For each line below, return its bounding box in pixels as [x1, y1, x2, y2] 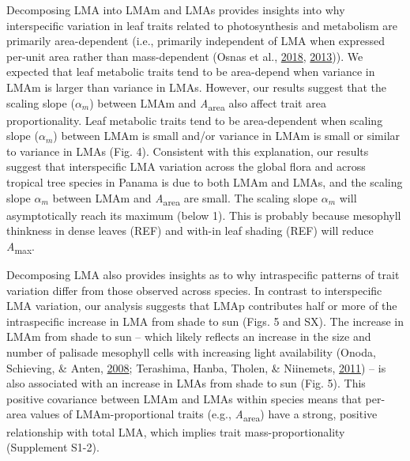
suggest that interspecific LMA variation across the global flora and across [6, 158, 366, 175]
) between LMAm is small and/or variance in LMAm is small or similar [53, 127, 401, 144]
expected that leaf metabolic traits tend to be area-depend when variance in [6, 63, 375, 80]
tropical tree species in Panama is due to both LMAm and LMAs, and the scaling [6, 174, 403, 191]
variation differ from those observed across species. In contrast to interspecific [6, 282, 382, 298]
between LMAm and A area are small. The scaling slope [52, 189, 318, 208]
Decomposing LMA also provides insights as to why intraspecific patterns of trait [6, 266, 400, 283]
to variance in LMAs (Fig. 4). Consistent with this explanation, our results [6, 142, 369, 159]
